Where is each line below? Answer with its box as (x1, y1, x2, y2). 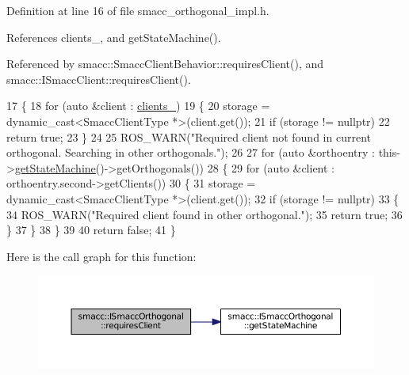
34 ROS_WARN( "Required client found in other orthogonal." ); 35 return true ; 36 (6, 206, 403, 222)
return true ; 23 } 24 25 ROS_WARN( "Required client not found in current (6, 128, 371, 145)
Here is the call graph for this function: (6, 248, 197, 264)
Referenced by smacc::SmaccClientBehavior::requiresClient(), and (6, 55, 324, 72)
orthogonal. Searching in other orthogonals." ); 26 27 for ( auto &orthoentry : (6, 144, 375, 161)
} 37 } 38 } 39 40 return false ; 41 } (6, 222, 176, 238)
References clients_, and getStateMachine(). (6, 28, 221, 45)
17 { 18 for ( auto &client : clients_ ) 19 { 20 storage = (6, 97, 270, 114)
